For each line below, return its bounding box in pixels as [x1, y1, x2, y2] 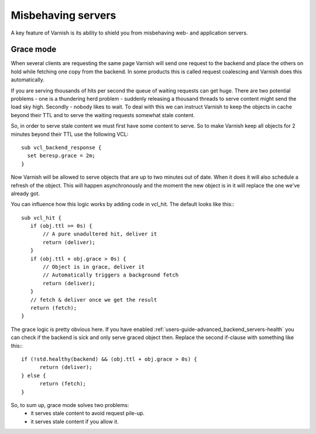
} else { [21, 372, 46, 379]
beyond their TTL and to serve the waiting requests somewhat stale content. [11, 111, 195, 118]
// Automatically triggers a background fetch [43, 272, 178, 278]
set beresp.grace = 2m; [27, 152, 96, 159]
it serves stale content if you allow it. [30, 418, 119, 425]
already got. [11, 190, 40, 197]
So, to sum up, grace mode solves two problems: [11, 401, 129, 408]
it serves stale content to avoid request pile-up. [30, 410, 145, 417]
